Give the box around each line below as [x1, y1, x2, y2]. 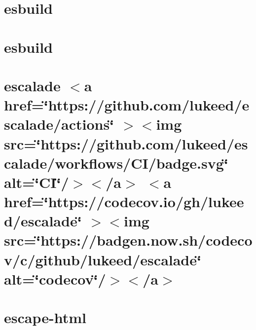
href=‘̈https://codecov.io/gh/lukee [4, 191, 244, 212]
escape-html [4, 307, 86, 328]
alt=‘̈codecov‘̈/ [4, 268, 106, 289]
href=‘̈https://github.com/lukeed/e [4, 95, 250, 115]
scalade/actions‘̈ [4, 114, 114, 134]
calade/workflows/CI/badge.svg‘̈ [4, 152, 228, 173]
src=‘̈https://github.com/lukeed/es [4, 133, 248, 153]
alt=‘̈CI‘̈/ [4, 172, 69, 192]
